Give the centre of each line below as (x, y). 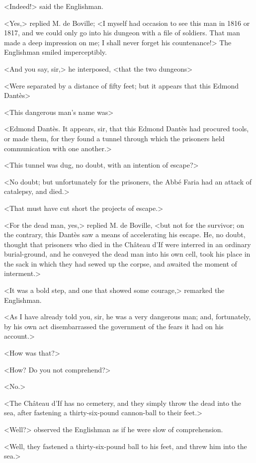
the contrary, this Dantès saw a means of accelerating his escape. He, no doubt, (125, 234)
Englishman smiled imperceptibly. (55, 52)
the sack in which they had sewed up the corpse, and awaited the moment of (121, 263)
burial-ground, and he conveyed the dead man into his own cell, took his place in (127, 254)
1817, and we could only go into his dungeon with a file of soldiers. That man (122, 33)
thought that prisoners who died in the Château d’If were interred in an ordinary (128, 244)
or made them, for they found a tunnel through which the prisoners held (114, 138)
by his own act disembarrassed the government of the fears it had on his (114, 326)
